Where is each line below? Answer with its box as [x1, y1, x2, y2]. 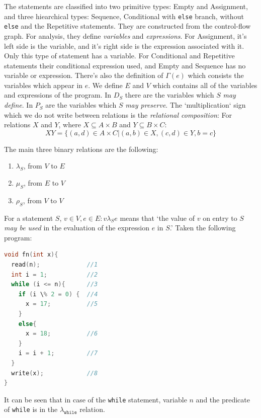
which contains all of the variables [152, 79, 257, 90]
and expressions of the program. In [4, 90, 112, 100]
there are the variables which [125, 90, 214, 100]
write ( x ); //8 [11, 369, 98, 377]
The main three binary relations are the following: [4, 143, 158, 154]
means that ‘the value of [120, 212, 195, 223]
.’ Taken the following [169, 222, 236, 233]
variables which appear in [4, 79, 83, 90]
